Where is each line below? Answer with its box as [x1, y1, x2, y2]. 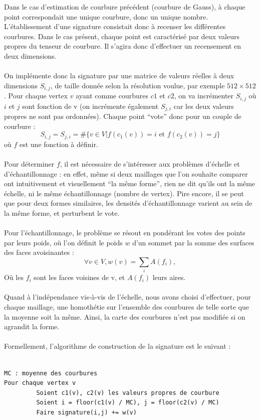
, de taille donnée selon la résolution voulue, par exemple [50, 80, 225, 90]
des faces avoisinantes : [4, 247, 74, 257]
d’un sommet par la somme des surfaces [132, 237, 254, 247]
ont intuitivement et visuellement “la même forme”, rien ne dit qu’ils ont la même [4, 178, 255, 189]
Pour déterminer [4, 158, 55, 169]
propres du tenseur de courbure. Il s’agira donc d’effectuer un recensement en [4, 41, 241, 51]
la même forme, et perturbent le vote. [4, 207, 120, 218]
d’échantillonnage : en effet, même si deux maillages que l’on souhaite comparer [4, 168, 248, 179]
